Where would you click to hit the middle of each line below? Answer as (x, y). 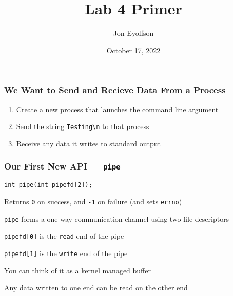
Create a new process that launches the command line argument (117, 109)
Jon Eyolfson (133, 33)
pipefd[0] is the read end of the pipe (64, 236)
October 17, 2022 (133, 50)
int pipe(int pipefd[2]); (48, 185)
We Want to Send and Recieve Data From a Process (115, 90)
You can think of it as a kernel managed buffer (77, 270)
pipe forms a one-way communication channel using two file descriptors (117, 218)
